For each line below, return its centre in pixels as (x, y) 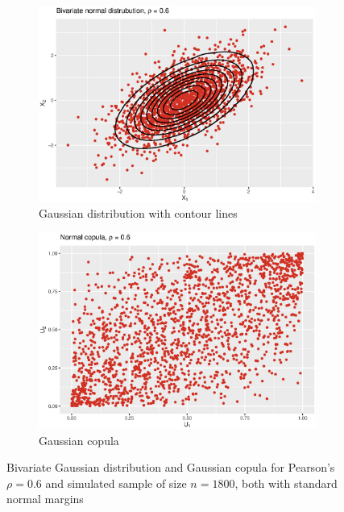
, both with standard (286, 483)
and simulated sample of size (116, 483)
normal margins (45, 499)
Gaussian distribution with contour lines (138, 213)
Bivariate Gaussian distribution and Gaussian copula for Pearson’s (171, 467)
